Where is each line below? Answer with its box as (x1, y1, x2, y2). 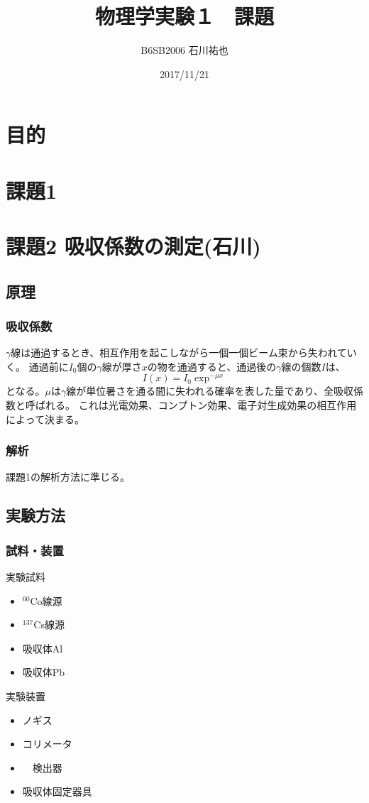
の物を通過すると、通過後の (147, 359, 277, 373)
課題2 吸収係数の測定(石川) (6, 231, 261, 261)
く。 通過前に (6, 359, 69, 373)
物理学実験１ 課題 (94, 1, 274, 31)
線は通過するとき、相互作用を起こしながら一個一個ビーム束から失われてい (11, 345, 357, 360)
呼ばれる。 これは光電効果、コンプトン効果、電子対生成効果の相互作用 (25, 398, 357, 413)
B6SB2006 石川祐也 (141, 43, 228, 58)
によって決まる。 (6, 411, 84, 426)
